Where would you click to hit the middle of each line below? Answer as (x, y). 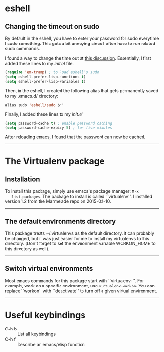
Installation (22, 179)
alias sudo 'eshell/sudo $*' (35, 105)
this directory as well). (27, 249)
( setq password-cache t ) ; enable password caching (59, 123)
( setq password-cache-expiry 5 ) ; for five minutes (59, 128)
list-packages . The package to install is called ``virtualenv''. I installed (82, 197)
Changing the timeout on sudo (52, 27)
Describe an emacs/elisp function (51, 344)
